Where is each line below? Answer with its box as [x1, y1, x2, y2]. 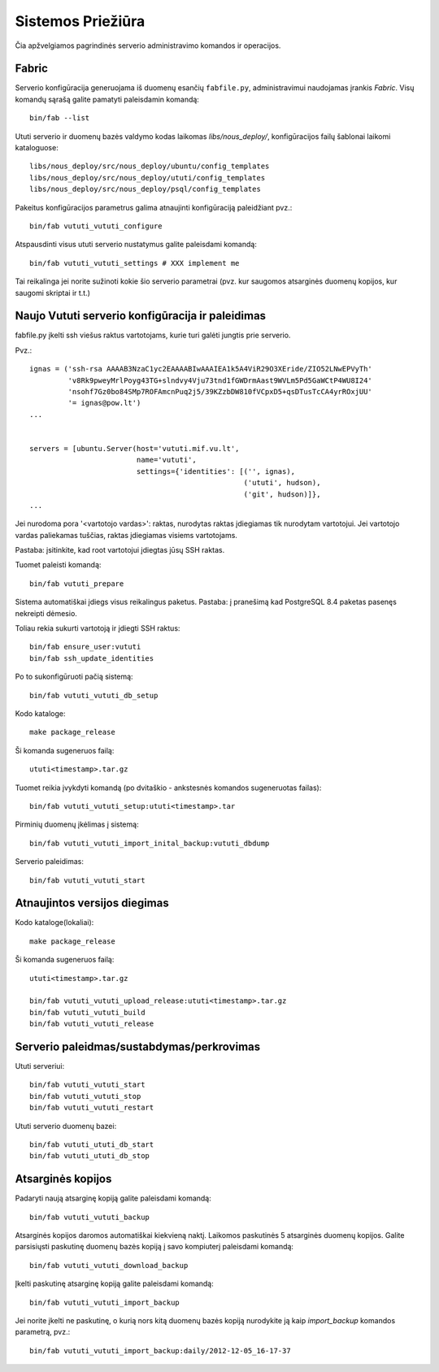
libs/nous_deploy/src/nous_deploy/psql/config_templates [29, 185, 262, 194]
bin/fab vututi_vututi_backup [29, 1212, 150, 1222]
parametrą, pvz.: [15, 1327, 71, 1337]
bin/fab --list [29, 114, 90, 123]
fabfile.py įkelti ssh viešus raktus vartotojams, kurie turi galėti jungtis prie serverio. [15, 330, 291, 341]
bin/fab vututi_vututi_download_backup [29, 1261, 189, 1270]
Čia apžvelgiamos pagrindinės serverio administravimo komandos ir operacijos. [15, 41, 281, 50]
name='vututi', [136, 455, 197, 465]
